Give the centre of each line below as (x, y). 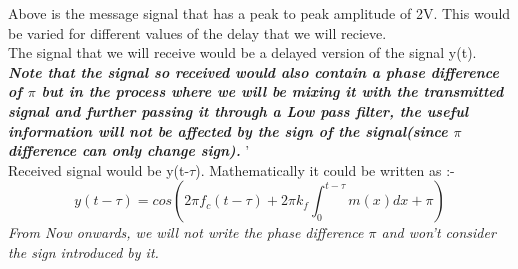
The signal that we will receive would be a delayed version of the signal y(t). (242, 52)
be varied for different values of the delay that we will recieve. (197, 32)
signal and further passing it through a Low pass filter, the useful (238, 110)
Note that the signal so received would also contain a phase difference (253, 71)
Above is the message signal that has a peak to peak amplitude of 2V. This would (259, 13)
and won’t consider (438, 232)
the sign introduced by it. (83, 251)
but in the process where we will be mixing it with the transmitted (272, 91)
